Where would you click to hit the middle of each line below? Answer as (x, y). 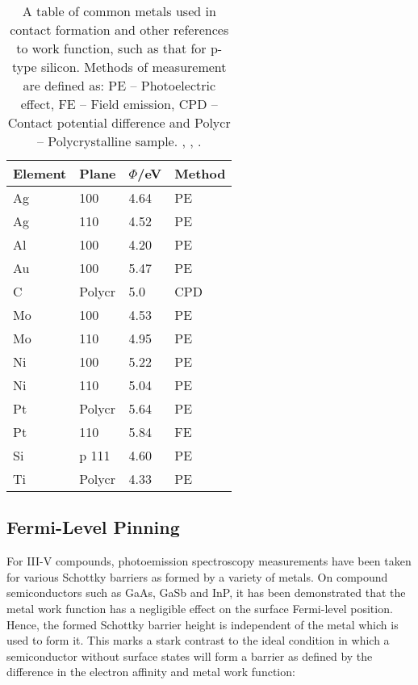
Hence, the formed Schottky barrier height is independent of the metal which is (203, 624)
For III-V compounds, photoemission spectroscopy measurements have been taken (209, 561)
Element (40, 173)
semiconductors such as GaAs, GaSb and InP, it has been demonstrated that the (206, 593)
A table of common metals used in (119, 11)
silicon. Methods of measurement (134, 67)
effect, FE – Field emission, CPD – (119, 104)
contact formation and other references (119, 29)
